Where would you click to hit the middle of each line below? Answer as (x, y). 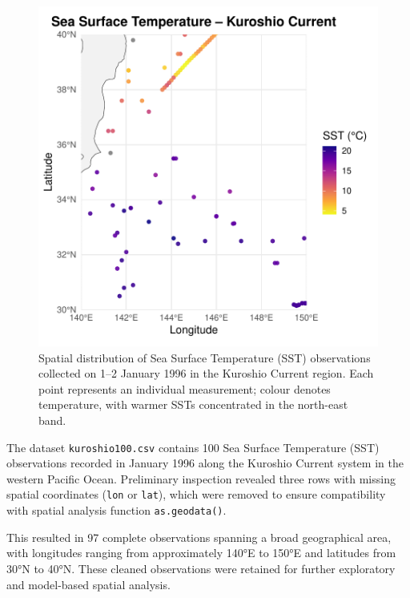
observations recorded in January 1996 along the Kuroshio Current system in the (205, 463)
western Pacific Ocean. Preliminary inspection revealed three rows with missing (201, 478)
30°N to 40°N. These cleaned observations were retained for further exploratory (201, 568)
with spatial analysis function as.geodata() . (117, 510)
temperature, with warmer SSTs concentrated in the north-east (193, 404)
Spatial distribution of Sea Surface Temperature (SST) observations (205, 357)
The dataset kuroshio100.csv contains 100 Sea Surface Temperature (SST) (193, 447)
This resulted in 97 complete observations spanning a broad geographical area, (199, 537)
